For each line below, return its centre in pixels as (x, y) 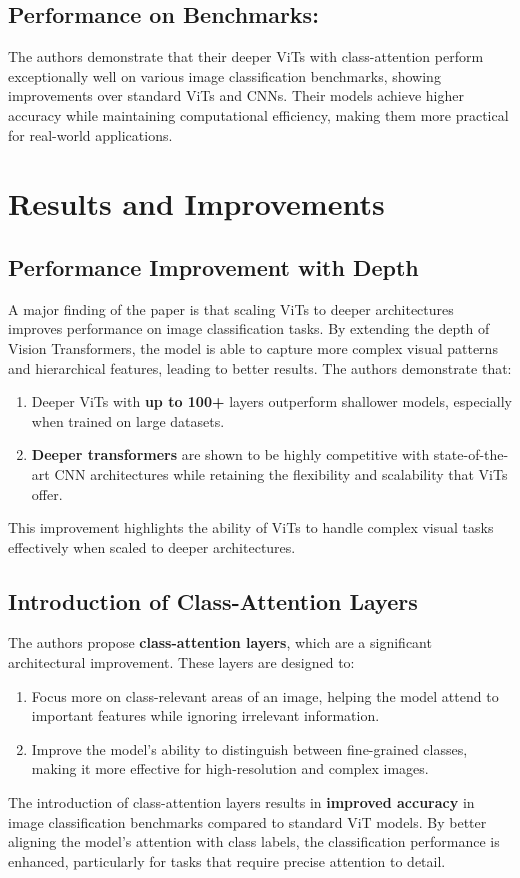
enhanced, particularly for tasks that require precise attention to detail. (227, 860)
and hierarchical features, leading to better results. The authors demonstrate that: (260, 367)
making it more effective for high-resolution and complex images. (230, 768)
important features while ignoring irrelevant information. (205, 715)
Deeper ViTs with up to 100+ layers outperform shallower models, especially (271, 401)
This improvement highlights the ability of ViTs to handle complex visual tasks (251, 527)
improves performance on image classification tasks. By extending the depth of (249, 328)
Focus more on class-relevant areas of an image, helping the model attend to (265, 695)
